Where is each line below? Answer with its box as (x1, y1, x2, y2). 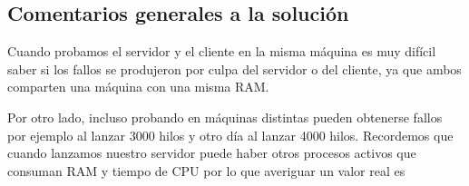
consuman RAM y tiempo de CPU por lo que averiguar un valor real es (7, 161, 405, 180)
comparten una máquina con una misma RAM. (7, 77, 269, 96)
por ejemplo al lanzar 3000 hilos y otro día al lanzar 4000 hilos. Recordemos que (7, 125, 454, 144)
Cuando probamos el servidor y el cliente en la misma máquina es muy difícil (7, 42, 436, 61)
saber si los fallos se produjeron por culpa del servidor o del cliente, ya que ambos (7, 59, 462, 78)
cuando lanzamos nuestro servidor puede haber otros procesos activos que (7, 143, 416, 162)
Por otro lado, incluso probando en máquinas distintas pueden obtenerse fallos (7, 107, 443, 126)
